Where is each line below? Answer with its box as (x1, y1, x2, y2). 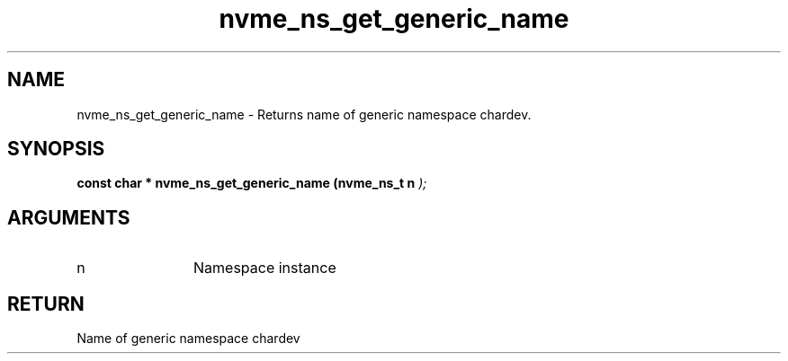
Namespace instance (193, 259, 336, 277)
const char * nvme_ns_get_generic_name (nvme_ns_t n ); (76, 175, 427, 191)
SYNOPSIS (7, 137, 105, 161)
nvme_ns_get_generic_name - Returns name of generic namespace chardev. (76, 106, 532, 122)
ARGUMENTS (7, 206, 130, 229)
